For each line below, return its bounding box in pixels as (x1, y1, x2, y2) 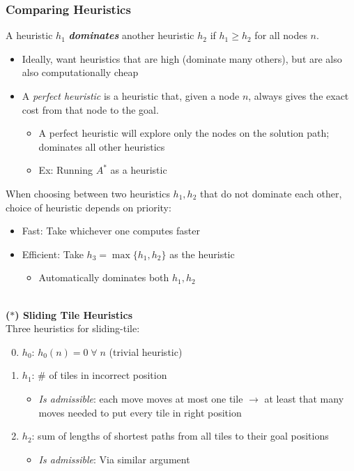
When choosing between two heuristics (6, 186, 170, 200)
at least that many (264, 391, 344, 405)
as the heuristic (169, 246, 235, 261)
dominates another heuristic (68, 28, 194, 43)
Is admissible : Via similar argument (38, 451, 190, 466)
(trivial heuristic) (109, 344, 183, 359)
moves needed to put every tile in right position (38, 405, 242, 419)
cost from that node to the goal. (22, 102, 159, 117)
